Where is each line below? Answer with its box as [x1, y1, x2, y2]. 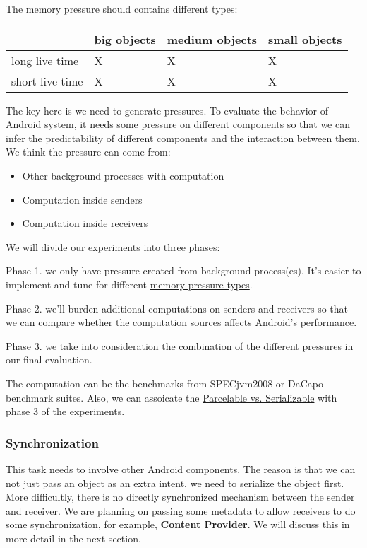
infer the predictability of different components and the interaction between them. [6, 130, 360, 145]
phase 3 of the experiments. [6, 404, 125, 419]
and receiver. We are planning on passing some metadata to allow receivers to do [6, 503, 356, 518]
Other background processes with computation [22, 168, 224, 182]
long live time [11, 52, 79, 69]
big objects [94, 30, 156, 47]
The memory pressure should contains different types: [6, 1, 238, 16]
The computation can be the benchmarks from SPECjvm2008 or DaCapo [6, 375, 323, 390]
